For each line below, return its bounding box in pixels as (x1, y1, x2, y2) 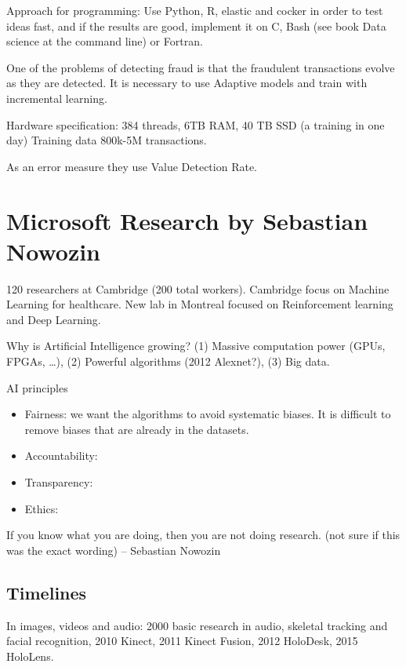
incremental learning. (6, 89, 107, 106)
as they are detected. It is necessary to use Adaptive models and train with (6, 75, 368, 91)
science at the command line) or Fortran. (6, 33, 203, 49)
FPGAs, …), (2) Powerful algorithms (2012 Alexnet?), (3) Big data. (6, 353, 330, 370)
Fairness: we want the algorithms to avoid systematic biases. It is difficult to (24, 406, 391, 422)
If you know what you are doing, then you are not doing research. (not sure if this (6, 527, 401, 543)
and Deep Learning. (6, 311, 101, 327)
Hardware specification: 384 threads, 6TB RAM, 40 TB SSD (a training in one (6, 116, 385, 133)
